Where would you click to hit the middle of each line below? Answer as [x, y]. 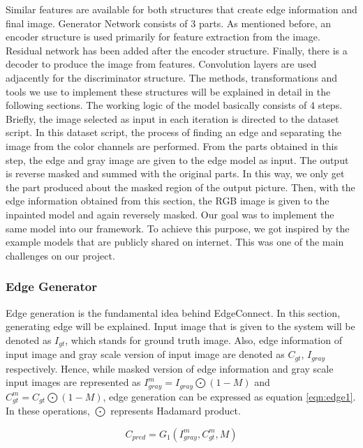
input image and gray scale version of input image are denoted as [145, 354]
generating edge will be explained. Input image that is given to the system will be [180, 326]
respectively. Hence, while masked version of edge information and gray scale [170, 368]
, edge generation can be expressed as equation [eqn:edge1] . [229, 396]
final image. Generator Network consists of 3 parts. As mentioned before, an [169, 23]
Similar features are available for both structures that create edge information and [181, 9]
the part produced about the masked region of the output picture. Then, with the [180, 187]
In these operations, [48, 411]
